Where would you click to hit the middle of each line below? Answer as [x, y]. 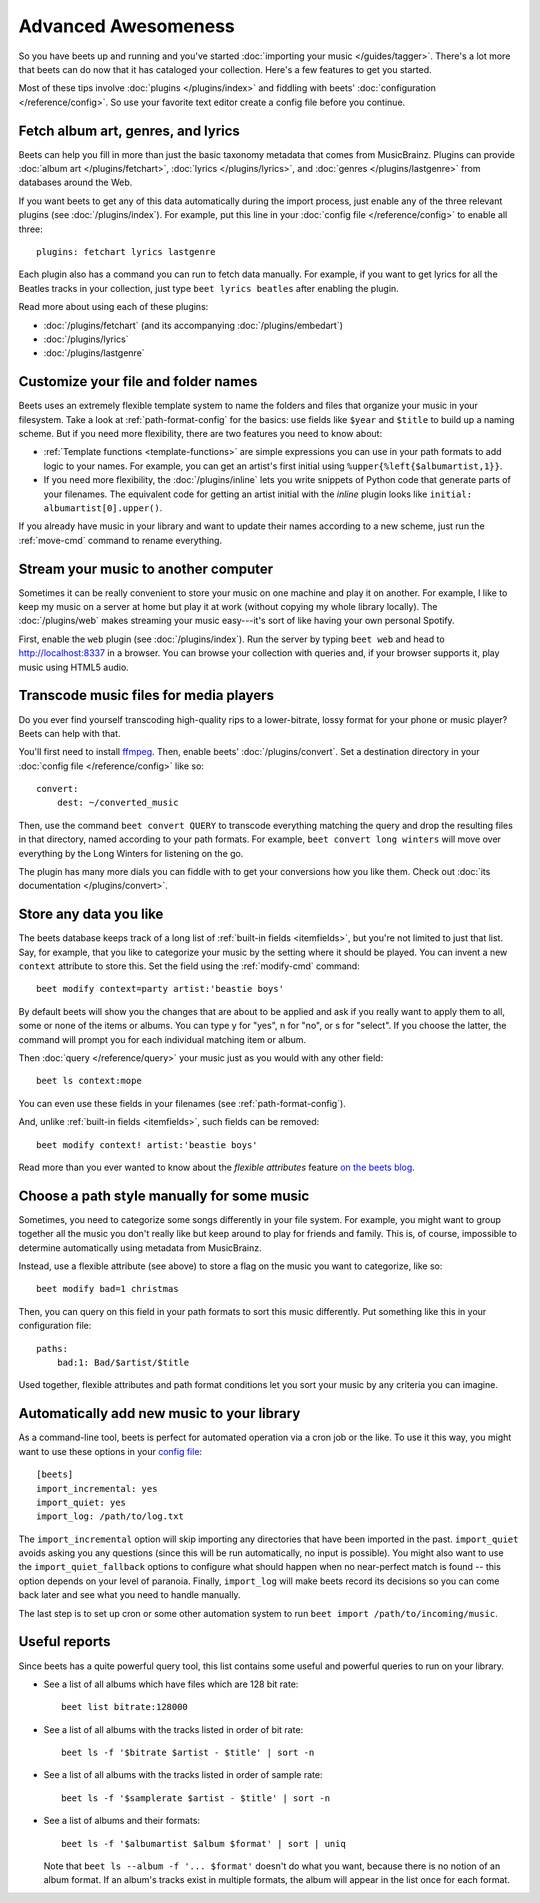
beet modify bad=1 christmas [107, 1289]
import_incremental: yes [97, 1488]
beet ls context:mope [89, 1081]
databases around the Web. [75, 182]
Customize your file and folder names [138, 381]
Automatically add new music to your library [159, 1413]
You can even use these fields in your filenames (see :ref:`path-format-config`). [182, 1103]
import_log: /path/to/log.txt [110, 1516]
